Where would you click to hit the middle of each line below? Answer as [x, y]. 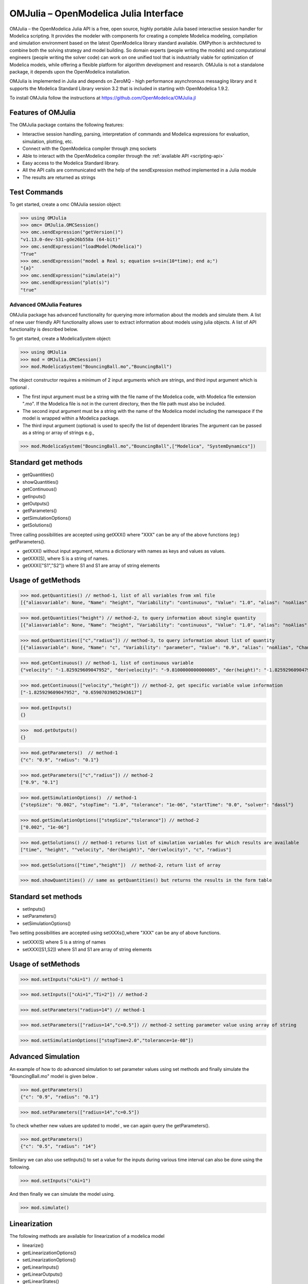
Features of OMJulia [43, 112]
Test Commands [36, 192]
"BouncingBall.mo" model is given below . [54, 1076]
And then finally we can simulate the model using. [62, 1194]
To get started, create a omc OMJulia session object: [65, 204]
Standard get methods [46, 462]
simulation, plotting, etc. [48, 141]
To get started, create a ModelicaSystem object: [60, 338]
